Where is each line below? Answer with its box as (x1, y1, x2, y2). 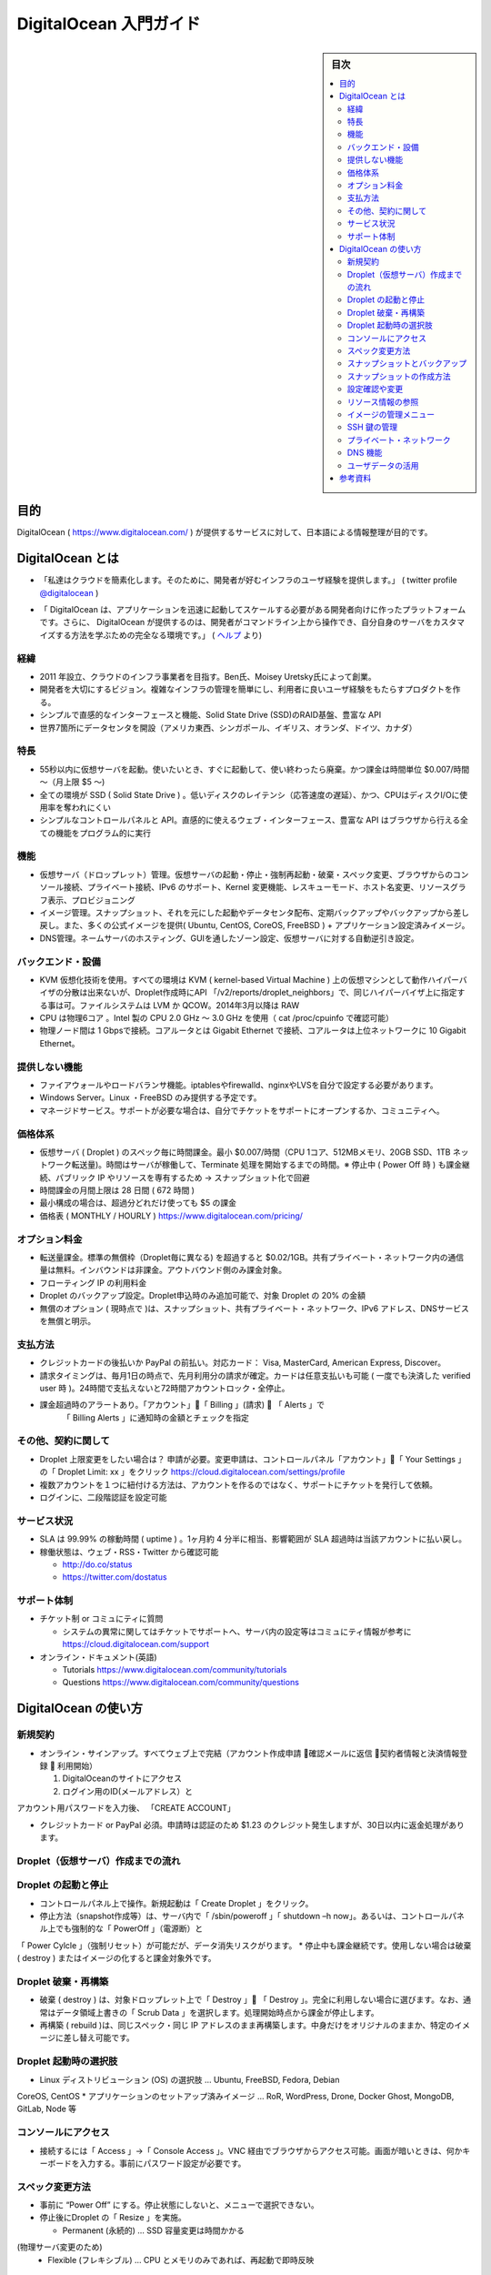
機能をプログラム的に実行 (55, 827, 152, 838)
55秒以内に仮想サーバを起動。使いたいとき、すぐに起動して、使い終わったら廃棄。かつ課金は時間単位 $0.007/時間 (39, 763, 470, 774)
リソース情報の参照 (346, 396, 419, 407)
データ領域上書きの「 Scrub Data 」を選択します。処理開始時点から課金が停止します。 (55, 2007, 379, 2017)
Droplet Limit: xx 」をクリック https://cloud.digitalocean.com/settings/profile (57, 1466, 346, 1478)
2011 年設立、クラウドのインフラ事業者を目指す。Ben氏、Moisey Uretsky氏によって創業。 (39, 672, 376, 682)
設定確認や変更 (346, 383, 404, 395)
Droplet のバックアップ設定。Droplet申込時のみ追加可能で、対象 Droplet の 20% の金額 (39, 1290, 366, 1301)
